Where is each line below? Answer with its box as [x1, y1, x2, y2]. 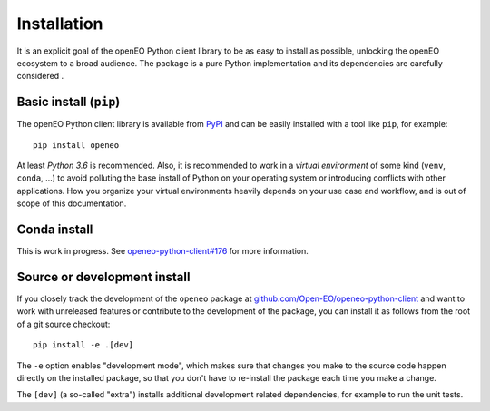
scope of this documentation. [16, 198, 127, 209]
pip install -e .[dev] [33, 340, 134, 350]
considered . [16, 71, 64, 82]
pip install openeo [33, 140, 120, 150]
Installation [16, 14, 103, 34]
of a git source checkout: [16, 318, 111, 329]
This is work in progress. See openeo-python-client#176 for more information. [16, 246, 309, 257]
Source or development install [16, 269, 191, 285]
